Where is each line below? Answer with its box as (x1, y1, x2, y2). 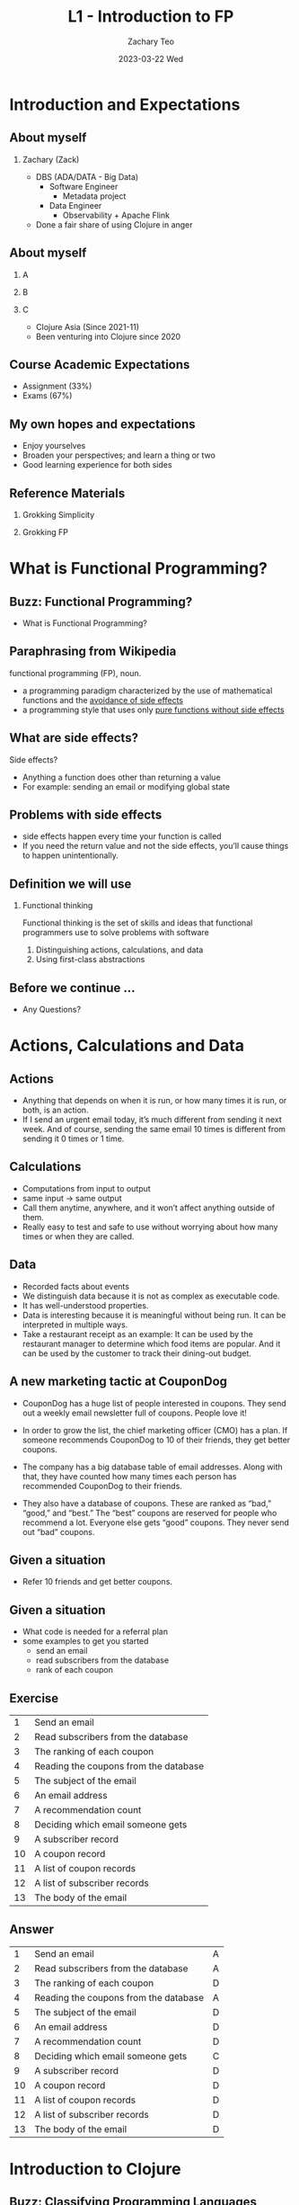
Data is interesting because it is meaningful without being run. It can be (22, 1309, 286, 1320)
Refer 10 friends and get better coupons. (22, 1576, 173, 1587)
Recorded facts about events (22, 1281, 130, 1291)
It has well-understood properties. (22, 1299, 149, 1310)
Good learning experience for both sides (22, 460, 172, 470)
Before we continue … (9, 980, 136, 995)
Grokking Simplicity (22, 510, 95, 520)
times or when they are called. (22, 1230, 135, 1242)
